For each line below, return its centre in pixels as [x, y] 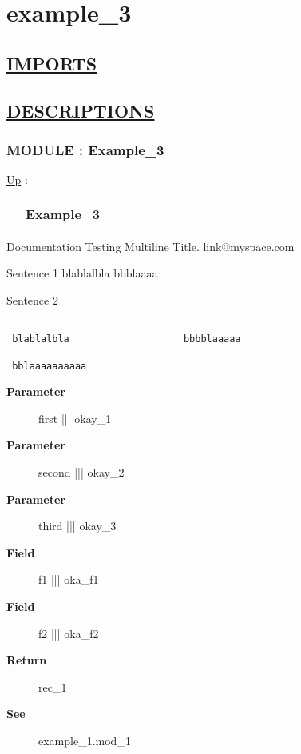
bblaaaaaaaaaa [50, 366]
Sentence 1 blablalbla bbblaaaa [82, 273]
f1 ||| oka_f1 [69, 579]
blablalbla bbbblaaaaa [127, 339]
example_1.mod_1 [85, 740]
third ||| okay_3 [77, 526]
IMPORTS [52, 63]
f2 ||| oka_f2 [69, 633]
